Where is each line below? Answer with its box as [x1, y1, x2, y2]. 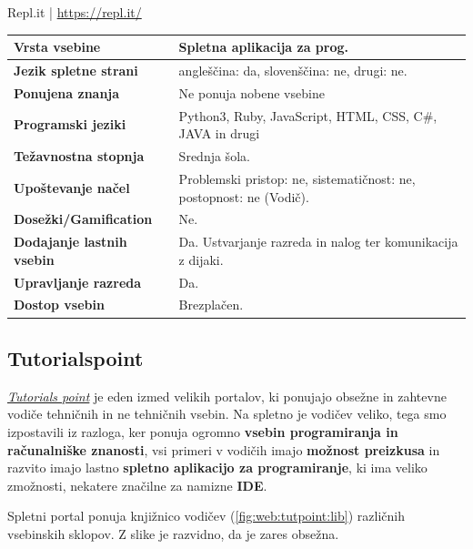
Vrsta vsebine [14, 37, 101, 56]
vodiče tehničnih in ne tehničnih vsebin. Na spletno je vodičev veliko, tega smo [7, 404, 447, 423]
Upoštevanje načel [14, 178, 130, 197]
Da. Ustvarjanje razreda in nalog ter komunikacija [178, 232, 458, 251]
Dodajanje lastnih [14, 232, 127, 251]
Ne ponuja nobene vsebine [178, 83, 325, 102]
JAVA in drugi [178, 124, 260, 143]
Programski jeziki [14, 115, 126, 134]
